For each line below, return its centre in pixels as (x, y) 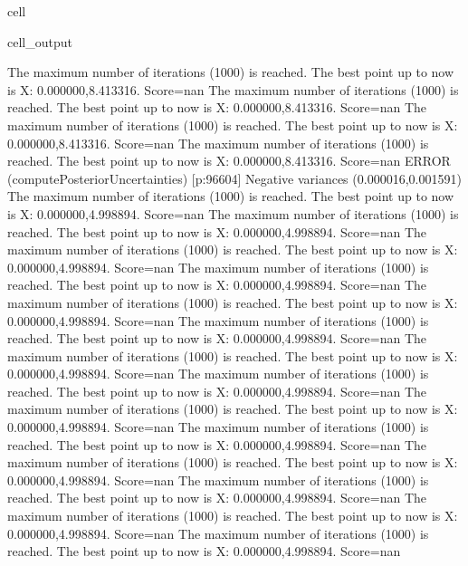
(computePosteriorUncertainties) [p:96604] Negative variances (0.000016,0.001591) (234, 178)
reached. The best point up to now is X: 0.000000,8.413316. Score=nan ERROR (229, 161)
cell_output (40, 41)
